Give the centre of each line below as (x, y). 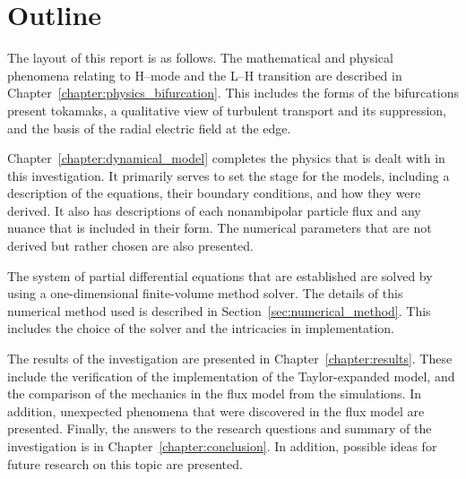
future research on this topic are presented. (125, 463)
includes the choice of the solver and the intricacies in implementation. (201, 328)
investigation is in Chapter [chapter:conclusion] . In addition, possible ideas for (222, 446)
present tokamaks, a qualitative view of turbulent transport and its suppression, (227, 110)
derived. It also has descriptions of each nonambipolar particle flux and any (214, 210)
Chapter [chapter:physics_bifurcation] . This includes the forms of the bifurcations (233, 93)
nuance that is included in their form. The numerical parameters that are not (220, 228)
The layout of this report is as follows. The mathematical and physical (200, 58)
